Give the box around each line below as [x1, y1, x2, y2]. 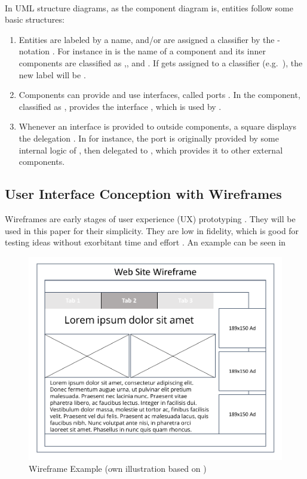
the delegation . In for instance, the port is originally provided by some [19, 131, 279, 144]
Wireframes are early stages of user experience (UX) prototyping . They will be [5, 212, 296, 225]
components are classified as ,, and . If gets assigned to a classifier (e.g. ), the [19, 56, 303, 69]
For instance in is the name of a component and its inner [57, 45, 266, 57]
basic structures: [5, 13, 65, 26]
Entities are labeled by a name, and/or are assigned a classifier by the [19, 33, 275, 45]
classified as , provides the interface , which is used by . [19, 100, 222, 112]
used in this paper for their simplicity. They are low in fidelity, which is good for [5, 224, 299, 237]
